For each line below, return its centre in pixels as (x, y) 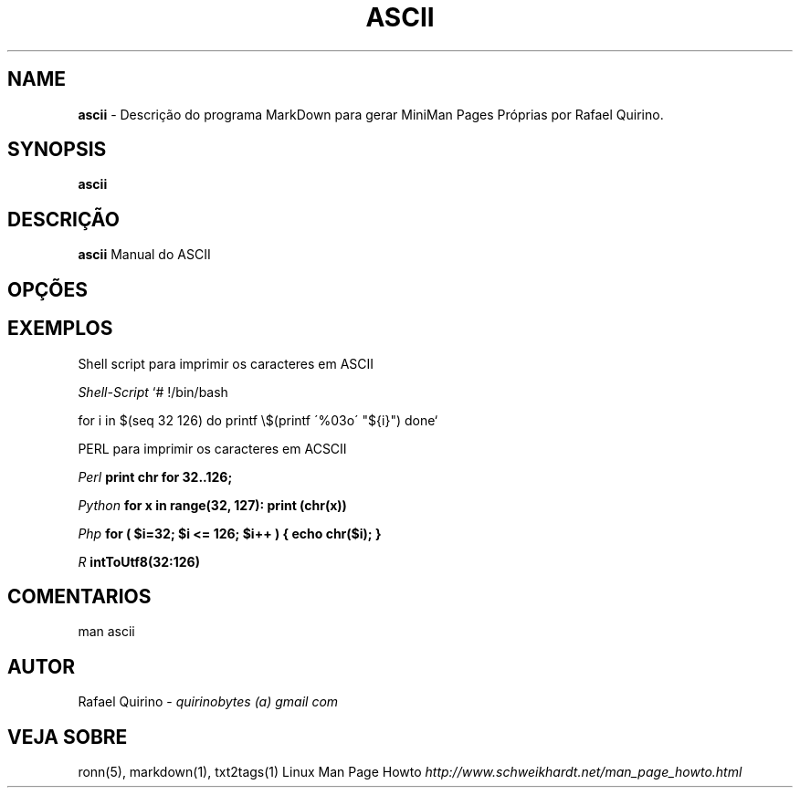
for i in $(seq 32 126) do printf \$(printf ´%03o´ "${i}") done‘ (258, 420)
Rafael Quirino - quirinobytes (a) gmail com (208, 702)
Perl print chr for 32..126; (155, 476)
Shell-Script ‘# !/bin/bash (153, 392)
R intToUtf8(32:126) (139, 561)
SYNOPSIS (57, 150)
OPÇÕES (48, 289)
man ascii (106, 632)
